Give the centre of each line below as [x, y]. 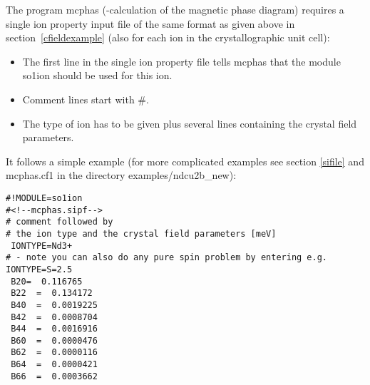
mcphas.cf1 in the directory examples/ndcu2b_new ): [121, 175]
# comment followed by [60, 222]
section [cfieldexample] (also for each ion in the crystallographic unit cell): [168, 37]
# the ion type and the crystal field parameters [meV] [141, 233]
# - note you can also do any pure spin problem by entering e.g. [167, 258]
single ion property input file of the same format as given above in [150, 23]
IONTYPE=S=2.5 [39, 269]
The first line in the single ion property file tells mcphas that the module [181, 61]
